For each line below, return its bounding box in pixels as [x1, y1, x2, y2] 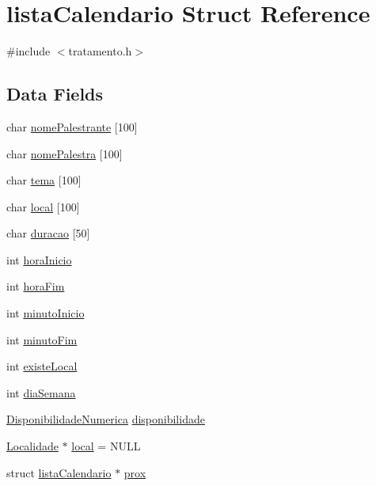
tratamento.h [68, 43, 132, 59]
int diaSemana [6, 384, 76, 401]
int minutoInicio [6, 305, 85, 321]
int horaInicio [6, 251, 72, 268]
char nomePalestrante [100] [6, 118, 138, 135]
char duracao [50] [6, 225, 90, 241]
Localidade [6, 438, 59, 454]
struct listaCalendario [6, 464, 112, 480]
